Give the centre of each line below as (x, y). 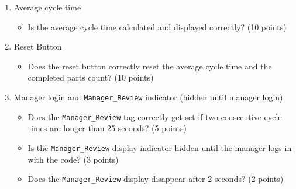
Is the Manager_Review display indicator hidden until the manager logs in (160, 147)
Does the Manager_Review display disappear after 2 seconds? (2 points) (156, 179)
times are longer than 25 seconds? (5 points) (107, 128)
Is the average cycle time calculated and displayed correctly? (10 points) (157, 27)
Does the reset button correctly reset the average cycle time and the (150, 66)
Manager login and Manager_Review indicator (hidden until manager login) (148, 97)
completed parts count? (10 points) (91, 77)
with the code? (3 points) (73, 159)
